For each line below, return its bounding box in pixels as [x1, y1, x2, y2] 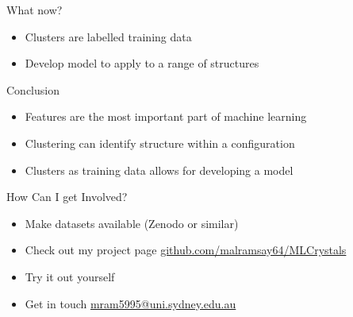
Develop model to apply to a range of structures [25, 55, 259, 72]
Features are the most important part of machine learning [25, 108, 307, 125]
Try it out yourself [25, 268, 115, 284]
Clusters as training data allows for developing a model [25, 161, 294, 178]
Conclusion [6, 81, 59, 98]
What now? [6, 2, 63, 17]
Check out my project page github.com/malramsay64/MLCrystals [25, 242, 347, 258]
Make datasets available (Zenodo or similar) [25, 215, 239, 231]
